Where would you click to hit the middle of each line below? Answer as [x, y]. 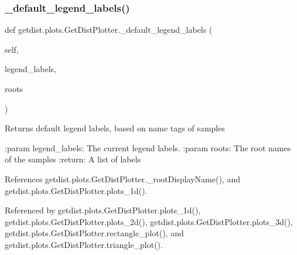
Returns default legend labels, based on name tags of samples [115, 128]
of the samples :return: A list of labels [73, 159]
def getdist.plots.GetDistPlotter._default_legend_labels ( [109, 30]
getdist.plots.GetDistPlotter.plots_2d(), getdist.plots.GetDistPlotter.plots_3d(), [149, 221]
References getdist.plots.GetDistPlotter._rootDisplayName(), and [122, 178]
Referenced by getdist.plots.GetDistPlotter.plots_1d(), [103, 210]
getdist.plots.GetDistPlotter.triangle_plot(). [84, 244]
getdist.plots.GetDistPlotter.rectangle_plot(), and [94, 233]
